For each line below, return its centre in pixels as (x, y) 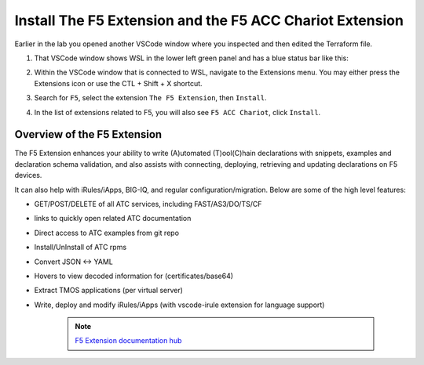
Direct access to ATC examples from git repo (107, 233)
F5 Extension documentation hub (128, 341)
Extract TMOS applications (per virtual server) (109, 291)
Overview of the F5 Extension (88, 134)
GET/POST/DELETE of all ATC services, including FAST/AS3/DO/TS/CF (148, 204)
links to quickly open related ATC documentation (113, 219)
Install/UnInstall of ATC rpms (80, 248)
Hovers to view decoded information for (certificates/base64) (134, 276)
